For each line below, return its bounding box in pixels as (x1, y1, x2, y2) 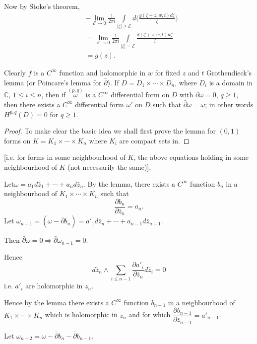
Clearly (4, 67, 26, 77)
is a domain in (209, 77, 253, 87)
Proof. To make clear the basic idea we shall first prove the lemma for (4, 126, 216, 136)
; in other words (205, 99, 254, 109)
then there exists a (4, 99, 61, 109)
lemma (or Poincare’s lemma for (4, 77, 102, 87)
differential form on (111, 89, 170, 100)
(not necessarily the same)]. (67, 161, 151, 172)
